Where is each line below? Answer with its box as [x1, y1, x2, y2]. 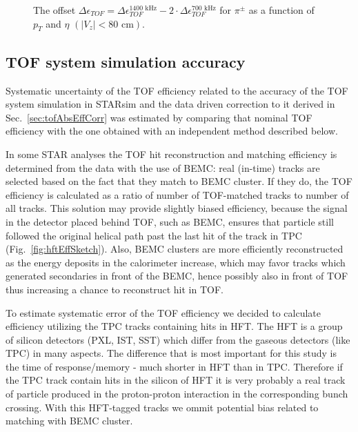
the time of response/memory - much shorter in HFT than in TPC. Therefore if [6, 359, 343, 373]
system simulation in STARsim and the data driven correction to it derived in [6, 97, 335, 111]
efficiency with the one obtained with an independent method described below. [6, 124, 338, 138]
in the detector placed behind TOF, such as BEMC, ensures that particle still [6, 214, 334, 228]
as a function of [248, 3, 315, 17]
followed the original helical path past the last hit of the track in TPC [6, 228, 302, 242]
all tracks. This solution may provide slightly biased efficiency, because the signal [6, 201, 348, 215]
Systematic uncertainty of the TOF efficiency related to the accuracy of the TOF [6, 83, 348, 97]
